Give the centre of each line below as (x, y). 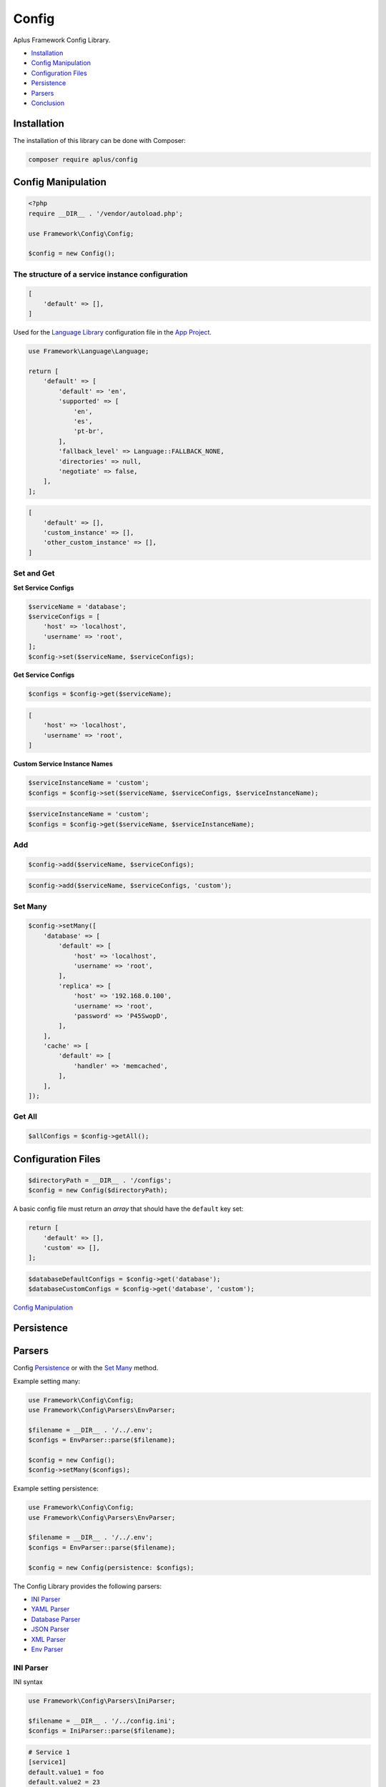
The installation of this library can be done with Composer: (99, 140)
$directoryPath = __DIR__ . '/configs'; (100, 1180)
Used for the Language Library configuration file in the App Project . (113, 332)
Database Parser (56, 1619)
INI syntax (28, 1682)
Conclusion (48, 103)
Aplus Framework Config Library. (62, 40)
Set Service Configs (44, 588)
